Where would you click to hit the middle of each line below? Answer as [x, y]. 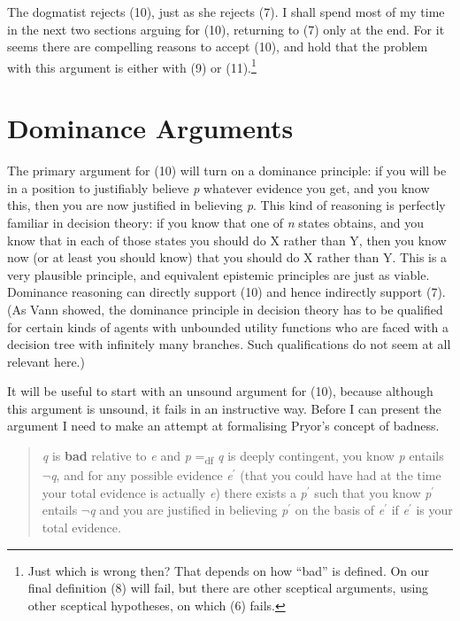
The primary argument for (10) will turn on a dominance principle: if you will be [227, 171]
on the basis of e [340, 510]
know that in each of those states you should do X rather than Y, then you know [227, 240]
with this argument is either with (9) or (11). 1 [132, 66]
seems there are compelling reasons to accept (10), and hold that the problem [218, 47]
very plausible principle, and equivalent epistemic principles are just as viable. [218, 274]
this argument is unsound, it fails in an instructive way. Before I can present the [224, 408]
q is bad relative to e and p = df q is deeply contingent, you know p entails [243, 457]
